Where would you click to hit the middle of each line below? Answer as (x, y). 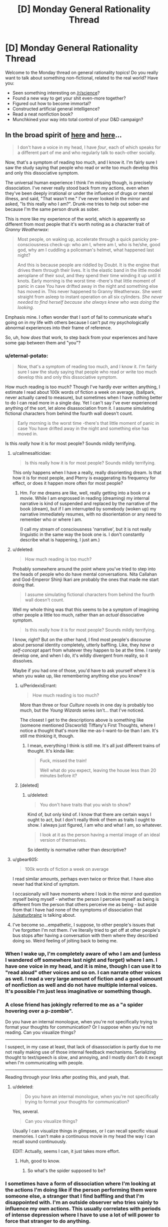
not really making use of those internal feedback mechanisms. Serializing (80, 1052)
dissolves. (23, 661)
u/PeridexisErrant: (38, 686)
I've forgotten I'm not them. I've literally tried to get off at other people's (86, 930)
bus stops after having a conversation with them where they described (85, 936)
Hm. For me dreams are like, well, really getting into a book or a (85, 493)
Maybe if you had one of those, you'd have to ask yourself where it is (83, 671)
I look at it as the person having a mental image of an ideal (100, 835)
